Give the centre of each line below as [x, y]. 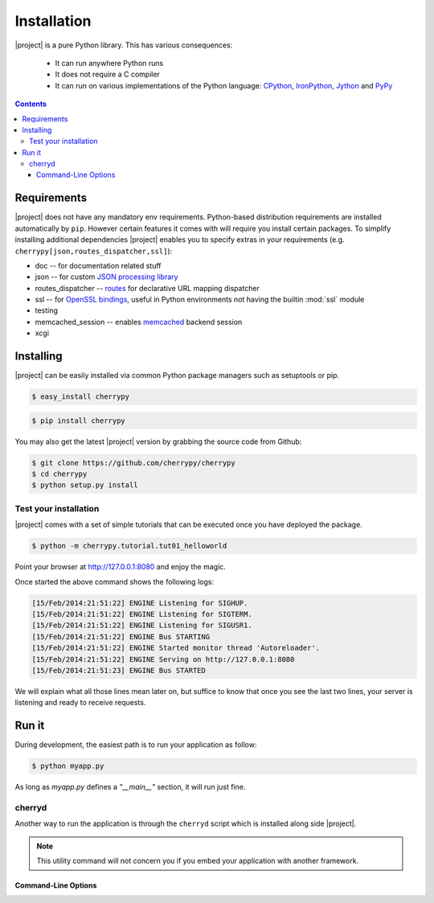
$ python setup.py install [85, 485]
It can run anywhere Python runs [109, 63]
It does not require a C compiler [108, 74]
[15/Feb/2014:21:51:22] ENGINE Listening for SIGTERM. [142, 614]
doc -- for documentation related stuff [98, 265]
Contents [31, 104]
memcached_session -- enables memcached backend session [139, 322]
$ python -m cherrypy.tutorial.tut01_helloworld [129, 546]
